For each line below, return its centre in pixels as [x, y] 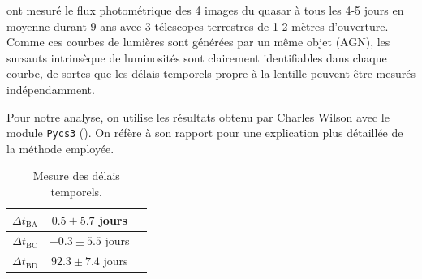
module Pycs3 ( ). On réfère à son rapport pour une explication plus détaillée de [205, 133]
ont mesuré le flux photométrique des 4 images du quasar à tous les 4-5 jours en [205, 10]
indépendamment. [51, 89]
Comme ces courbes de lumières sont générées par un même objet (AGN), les [198, 42]
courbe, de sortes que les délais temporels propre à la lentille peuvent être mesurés [211, 73]
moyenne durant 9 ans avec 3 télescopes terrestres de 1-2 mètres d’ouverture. [198, 26]
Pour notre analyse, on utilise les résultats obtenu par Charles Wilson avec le [198, 116]
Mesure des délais [76, 176]
